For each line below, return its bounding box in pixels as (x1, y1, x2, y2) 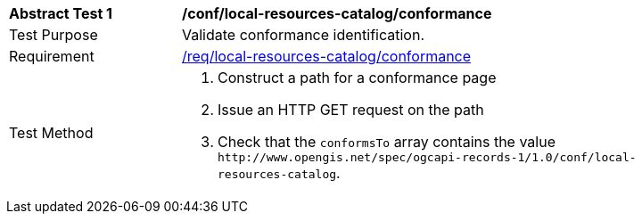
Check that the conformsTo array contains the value (218, 133, 556, 151)
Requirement (9, 47, 95, 65)
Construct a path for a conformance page (218, 69, 497, 86)
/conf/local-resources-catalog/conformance (182, 4, 492, 22)
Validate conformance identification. (182, 26, 424, 44)
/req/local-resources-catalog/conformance (182, 47, 472, 65)
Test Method (9, 123, 94, 142)
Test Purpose (9, 26, 98, 44)
